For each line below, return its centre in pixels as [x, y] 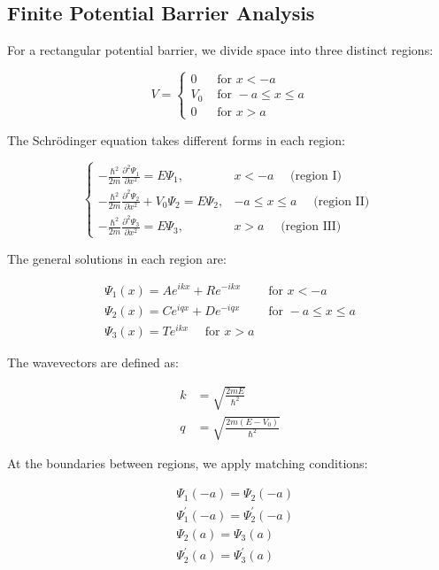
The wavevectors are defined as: [93, 362]
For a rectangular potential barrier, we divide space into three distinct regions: [220, 50]
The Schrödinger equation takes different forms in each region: [176, 139]
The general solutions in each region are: [117, 258]
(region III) [311, 227]
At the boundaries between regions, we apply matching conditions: [188, 463]
